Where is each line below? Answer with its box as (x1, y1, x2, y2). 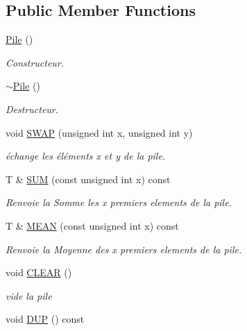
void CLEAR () (6, 265, 72, 280)
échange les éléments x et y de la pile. (6, 148, 166, 163)
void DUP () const (6, 312, 85, 326)
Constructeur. (6, 55, 65, 69)
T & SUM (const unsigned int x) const (6, 171, 171, 186)
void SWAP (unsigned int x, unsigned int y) (6, 125, 193, 139)
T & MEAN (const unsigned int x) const (6, 218, 179, 232)
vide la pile (6, 288, 52, 303)
